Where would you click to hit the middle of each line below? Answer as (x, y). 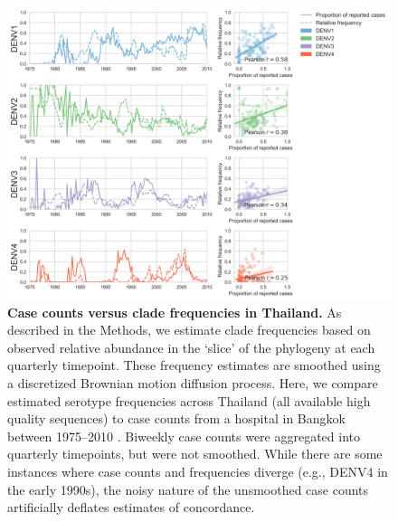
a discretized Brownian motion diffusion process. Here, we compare (193, 382)
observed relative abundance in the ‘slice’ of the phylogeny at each (191, 347)
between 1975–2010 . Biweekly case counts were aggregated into (184, 436)
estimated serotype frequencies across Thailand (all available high (189, 400)
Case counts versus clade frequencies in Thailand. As (175, 312)
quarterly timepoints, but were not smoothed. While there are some (195, 454)
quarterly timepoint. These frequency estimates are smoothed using (194, 365)
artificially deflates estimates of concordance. (131, 507)
